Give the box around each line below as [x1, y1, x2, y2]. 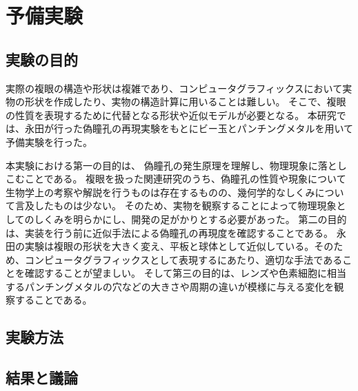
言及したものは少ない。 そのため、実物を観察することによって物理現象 [14, 198, 337, 213]
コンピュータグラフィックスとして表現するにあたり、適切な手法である [24, 252, 343, 266]
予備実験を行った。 [6, 134, 92, 149]
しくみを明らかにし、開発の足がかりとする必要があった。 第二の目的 [34, 211, 347, 226]
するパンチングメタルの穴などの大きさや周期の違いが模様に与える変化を [6, 279, 335, 293]
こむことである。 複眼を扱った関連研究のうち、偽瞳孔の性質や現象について [6, 171, 346, 186]
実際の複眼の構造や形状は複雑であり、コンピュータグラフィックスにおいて [6, 81, 343, 95]
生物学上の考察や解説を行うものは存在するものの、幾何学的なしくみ [6, 184, 315, 199]
